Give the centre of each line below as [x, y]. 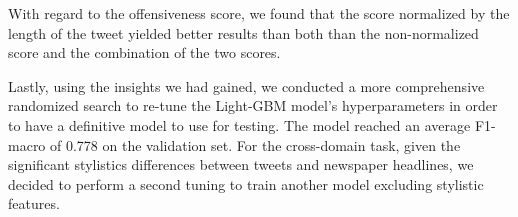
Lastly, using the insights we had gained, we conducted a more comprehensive [246, 85]
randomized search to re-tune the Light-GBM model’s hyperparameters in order [253, 105]
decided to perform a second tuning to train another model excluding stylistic [246, 183]
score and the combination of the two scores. [144, 52]
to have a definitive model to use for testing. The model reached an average [239, 124]
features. [34, 203]
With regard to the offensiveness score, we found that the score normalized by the [259, 13]
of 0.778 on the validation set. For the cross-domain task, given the [255, 144]
